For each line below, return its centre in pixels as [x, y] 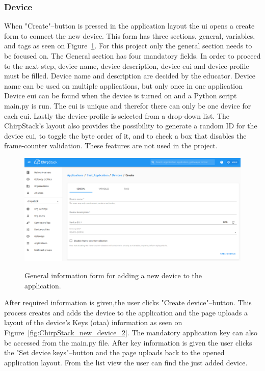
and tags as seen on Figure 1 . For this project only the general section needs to [128, 46]
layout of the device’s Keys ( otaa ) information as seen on [93, 322]
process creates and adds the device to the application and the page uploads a [126, 312]
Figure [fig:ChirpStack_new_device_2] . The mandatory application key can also [131, 332]
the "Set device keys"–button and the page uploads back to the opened [114, 352]
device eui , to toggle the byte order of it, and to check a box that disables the [125, 135]
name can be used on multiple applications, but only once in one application [124, 85]
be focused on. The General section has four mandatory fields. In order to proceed [132, 56]
